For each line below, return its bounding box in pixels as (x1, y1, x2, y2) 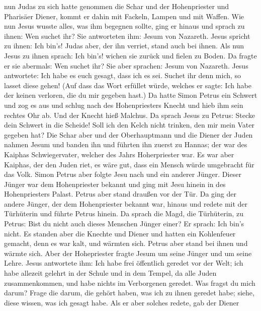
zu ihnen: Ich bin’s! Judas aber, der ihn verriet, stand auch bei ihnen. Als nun (4, 40, 244, 51)
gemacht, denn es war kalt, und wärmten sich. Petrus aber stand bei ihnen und (4, 238, 248, 248)
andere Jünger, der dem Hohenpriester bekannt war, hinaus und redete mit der (4, 198, 248, 209)
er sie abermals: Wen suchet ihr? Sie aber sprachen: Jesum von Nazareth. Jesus (4, 60, 248, 71)
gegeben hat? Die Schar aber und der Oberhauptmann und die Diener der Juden (4, 129, 253, 140)
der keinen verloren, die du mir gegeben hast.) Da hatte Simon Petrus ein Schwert (4, 90, 257, 100)
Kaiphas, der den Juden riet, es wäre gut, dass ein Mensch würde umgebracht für (4, 159, 254, 169)
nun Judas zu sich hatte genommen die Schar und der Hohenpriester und (4, 1, 229, 11)
